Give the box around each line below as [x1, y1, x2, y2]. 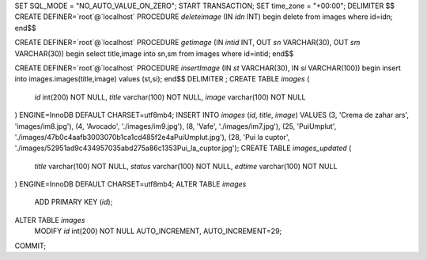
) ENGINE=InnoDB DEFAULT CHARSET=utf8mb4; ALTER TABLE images [14, 179, 247, 189]
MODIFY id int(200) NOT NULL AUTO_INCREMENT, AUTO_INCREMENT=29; [34, 226, 282, 236]
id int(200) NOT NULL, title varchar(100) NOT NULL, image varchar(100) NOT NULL [34, 92, 306, 102]
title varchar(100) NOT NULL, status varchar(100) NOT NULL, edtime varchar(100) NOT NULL [34, 161, 338, 171]
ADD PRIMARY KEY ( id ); [34, 198, 113, 207]
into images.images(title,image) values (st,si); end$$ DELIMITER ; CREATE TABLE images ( [14, 74, 310, 84]
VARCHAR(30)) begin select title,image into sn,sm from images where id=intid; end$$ [14, 48, 294, 58]
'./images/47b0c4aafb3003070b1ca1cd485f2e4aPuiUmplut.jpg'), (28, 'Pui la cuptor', [14, 132, 290, 141]
